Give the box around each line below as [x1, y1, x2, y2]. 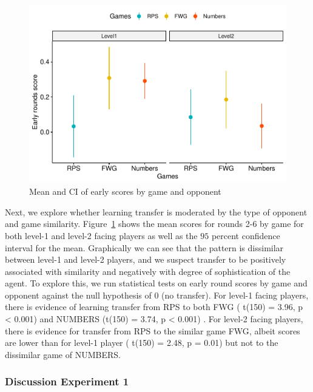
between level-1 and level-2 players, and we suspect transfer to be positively [5, 253, 286, 266]
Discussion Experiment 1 [5, 374, 129, 389]
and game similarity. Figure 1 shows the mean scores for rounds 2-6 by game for [5, 217, 304, 230]
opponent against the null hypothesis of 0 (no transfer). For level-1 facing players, [5, 288, 309, 301]
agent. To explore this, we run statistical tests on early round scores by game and [5, 277, 308, 289]
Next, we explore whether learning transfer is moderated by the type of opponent [5, 205, 308, 218]
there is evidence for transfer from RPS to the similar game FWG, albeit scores [5, 324, 300, 337]
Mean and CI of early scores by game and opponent [29, 185, 221, 198]
